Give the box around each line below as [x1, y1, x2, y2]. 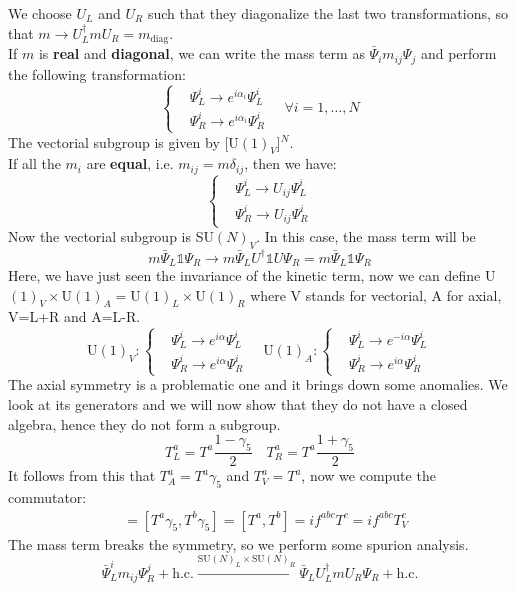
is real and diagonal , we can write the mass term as [38, 43, 365, 64]
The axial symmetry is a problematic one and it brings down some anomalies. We [8, 374, 508, 395]
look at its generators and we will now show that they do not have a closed [8, 394, 468, 415]
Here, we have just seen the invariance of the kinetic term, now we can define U [8, 265, 496, 286]
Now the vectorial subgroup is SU [8, 226, 214, 247]
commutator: [8, 486, 87, 507]
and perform [420, 43, 497, 64]
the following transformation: [8, 63, 186, 84]
